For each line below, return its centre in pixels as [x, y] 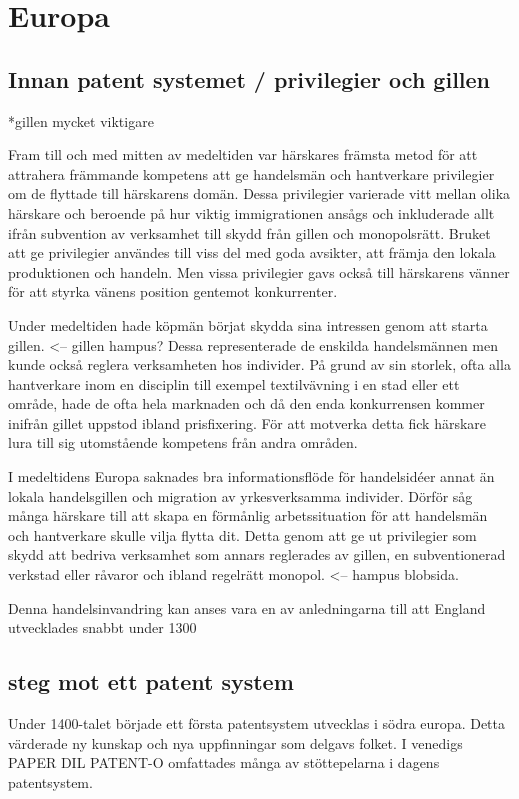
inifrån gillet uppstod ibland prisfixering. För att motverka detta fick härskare [247, 422]
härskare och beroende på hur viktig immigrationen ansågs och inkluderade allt [251, 212]
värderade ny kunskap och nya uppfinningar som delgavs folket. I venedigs [235, 742]
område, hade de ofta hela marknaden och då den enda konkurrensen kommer [246, 403]
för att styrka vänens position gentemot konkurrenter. [173, 291]
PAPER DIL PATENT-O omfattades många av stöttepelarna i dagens [224, 762]
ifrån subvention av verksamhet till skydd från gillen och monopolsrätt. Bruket [249, 232]
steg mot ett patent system [151, 681]
